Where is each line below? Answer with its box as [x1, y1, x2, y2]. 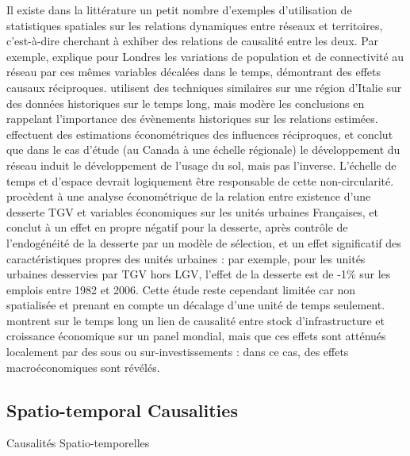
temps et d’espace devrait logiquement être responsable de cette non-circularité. [6, 172, 394, 189]
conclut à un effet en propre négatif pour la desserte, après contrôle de [6, 219, 348, 236]
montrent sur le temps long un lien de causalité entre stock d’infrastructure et [6, 312, 385, 328]
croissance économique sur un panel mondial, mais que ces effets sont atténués [6, 328, 386, 344]
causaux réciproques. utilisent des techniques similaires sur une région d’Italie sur [6, 79, 402, 95]
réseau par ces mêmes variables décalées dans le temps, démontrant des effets [6, 63, 381, 80]
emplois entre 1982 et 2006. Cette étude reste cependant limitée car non [6, 281, 356, 297]
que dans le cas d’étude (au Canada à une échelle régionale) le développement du [6, 141, 400, 158]
